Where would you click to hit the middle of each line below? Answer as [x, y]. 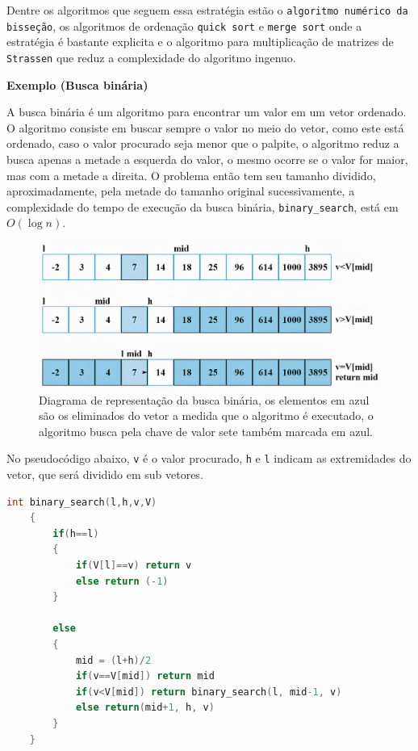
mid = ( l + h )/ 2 [113, 660]
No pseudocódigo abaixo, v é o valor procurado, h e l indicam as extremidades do [209, 458]
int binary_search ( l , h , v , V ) [82, 502]
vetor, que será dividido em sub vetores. [105, 474]
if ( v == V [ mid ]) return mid [145, 676]
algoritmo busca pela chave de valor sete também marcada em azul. [206, 431]
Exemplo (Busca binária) [77, 84]
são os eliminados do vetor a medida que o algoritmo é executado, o [206, 415]
